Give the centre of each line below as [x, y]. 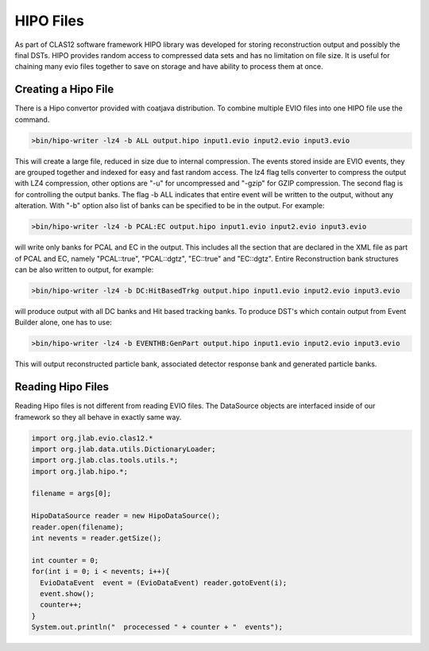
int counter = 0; [65, 560]
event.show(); [68, 593]
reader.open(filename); [78, 527]
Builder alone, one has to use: [64, 323]
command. [32, 119]
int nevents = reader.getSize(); [97, 538]
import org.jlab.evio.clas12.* [93, 438]
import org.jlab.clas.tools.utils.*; [105, 460]
